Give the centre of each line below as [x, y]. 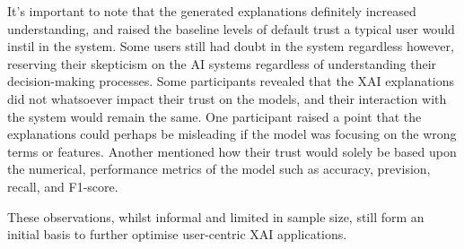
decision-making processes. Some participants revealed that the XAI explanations [231, 81]
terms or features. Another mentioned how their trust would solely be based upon [232, 151]
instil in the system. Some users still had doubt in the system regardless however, [231, 46]
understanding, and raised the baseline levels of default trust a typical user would [231, 28]
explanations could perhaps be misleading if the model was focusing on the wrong [232, 134]
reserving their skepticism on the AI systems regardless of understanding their [222, 63]
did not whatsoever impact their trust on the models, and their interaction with [227, 98]
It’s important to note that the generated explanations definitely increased [212, 11]
